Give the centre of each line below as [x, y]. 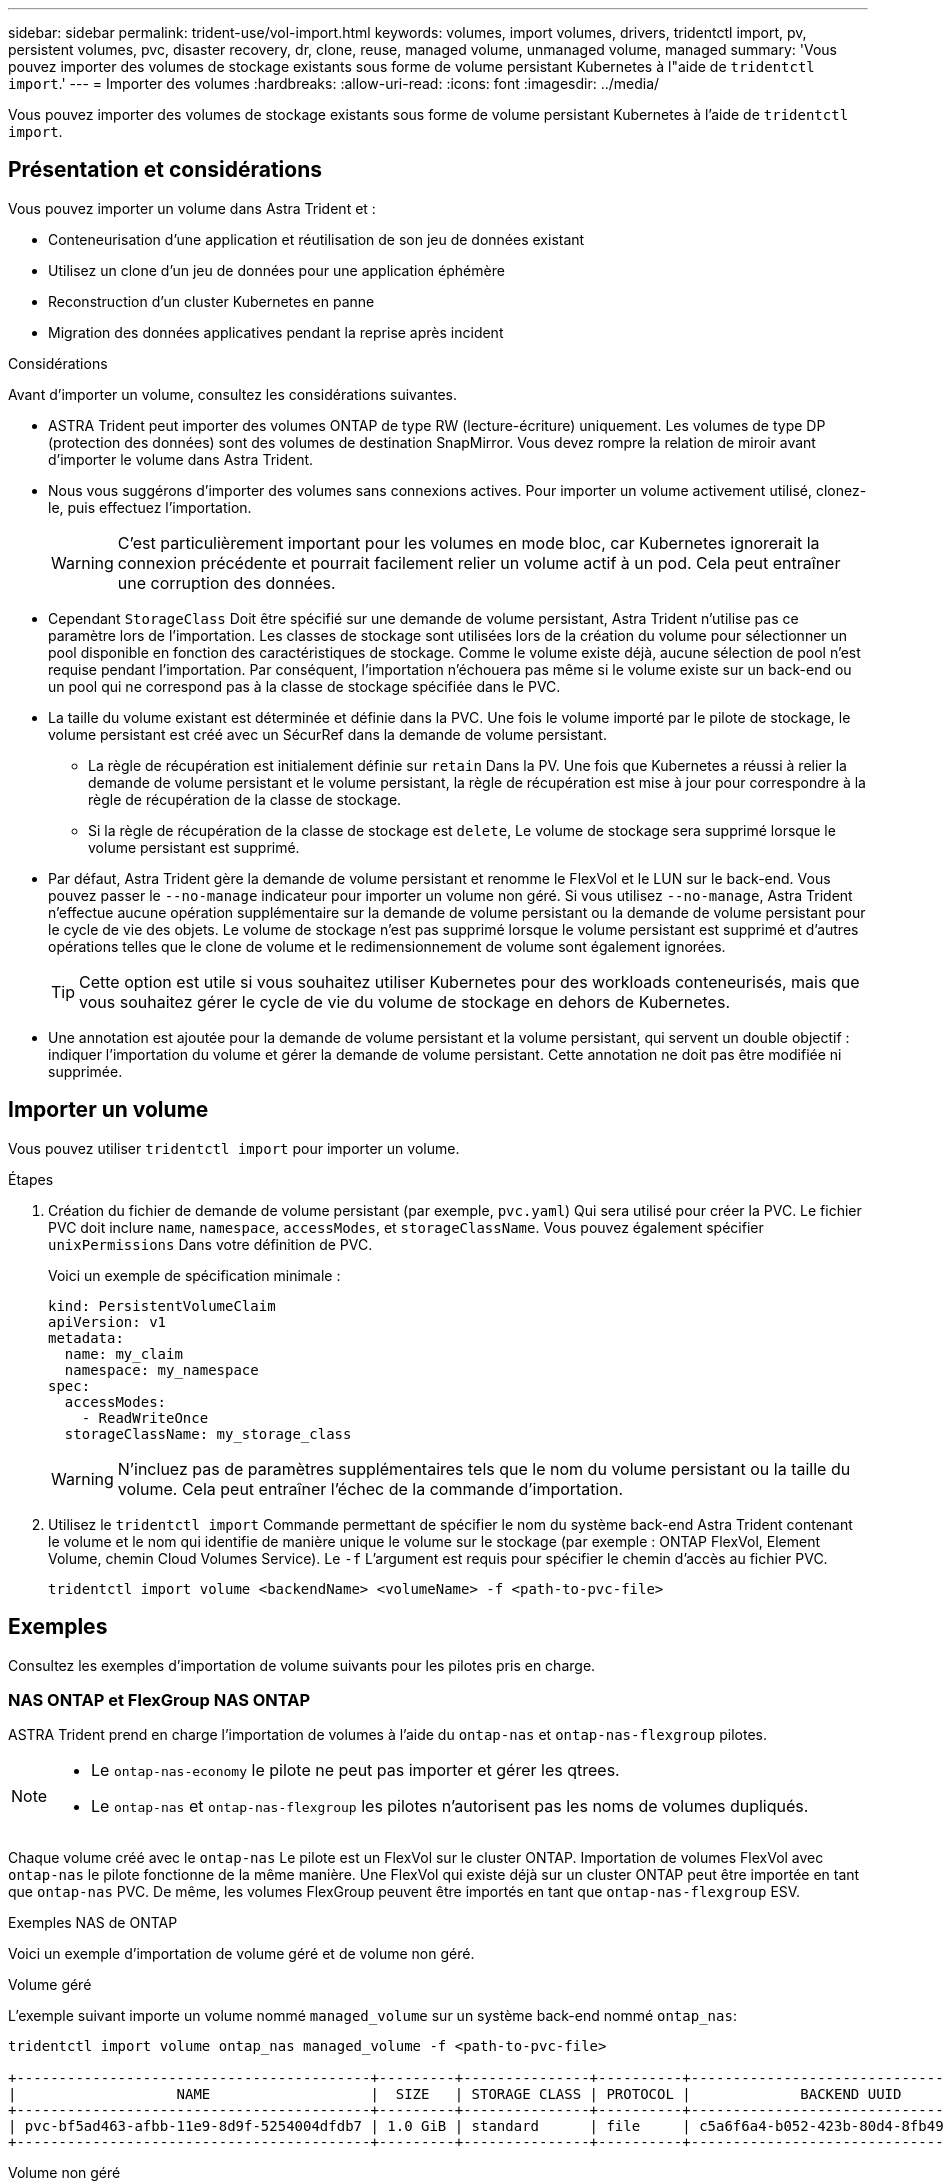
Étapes [31, 1179]
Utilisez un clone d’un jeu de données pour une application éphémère [276, 270]
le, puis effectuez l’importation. [150, 507]
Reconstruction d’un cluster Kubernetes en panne [211, 301]
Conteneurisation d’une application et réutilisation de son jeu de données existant [316, 239]
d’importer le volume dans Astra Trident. [181, 459]
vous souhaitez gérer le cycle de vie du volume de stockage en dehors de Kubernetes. [404, 1001]
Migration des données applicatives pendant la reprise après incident [276, 332]
